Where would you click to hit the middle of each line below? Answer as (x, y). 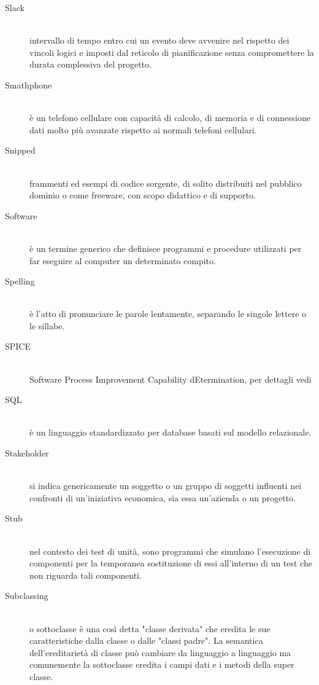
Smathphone (29, 84)
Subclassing (27, 596)
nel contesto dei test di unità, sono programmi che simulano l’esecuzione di (170, 551)
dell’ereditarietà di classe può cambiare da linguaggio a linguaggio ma (160, 652)
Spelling (20, 281)
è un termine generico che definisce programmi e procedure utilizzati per (166, 248)
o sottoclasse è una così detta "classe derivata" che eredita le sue (150, 628)
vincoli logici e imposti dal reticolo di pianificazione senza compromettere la (172, 52)
